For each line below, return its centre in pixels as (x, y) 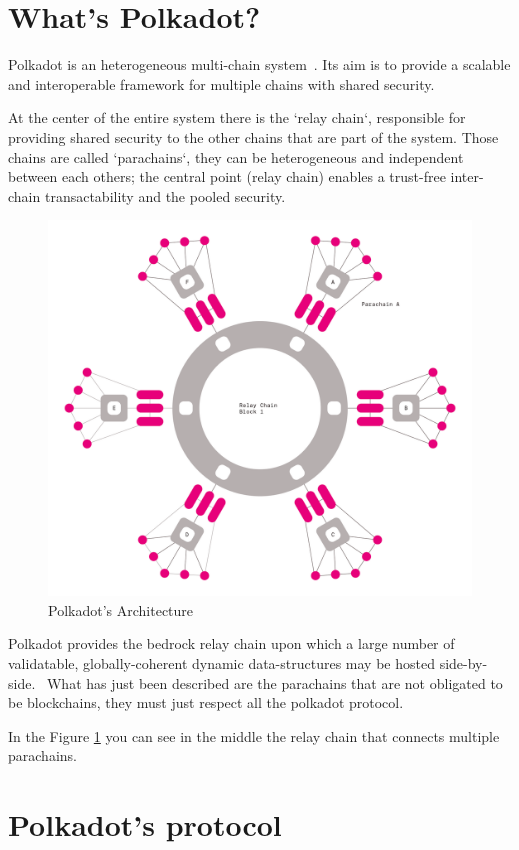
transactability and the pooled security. (165, 195)
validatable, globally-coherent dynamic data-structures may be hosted (221, 663)
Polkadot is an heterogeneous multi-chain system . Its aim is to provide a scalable (259, 64)
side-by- (463, 663)
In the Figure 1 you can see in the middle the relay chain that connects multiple (254, 735)
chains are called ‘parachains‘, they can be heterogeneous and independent (236, 156)
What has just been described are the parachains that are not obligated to (274, 682)
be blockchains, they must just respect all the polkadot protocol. (206, 702)
